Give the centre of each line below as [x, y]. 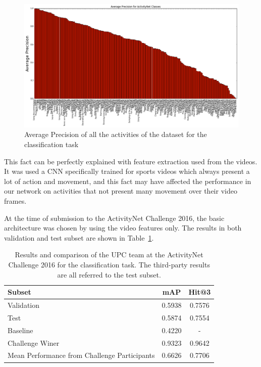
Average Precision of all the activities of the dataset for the [116, 134]
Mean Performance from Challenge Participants [81, 355]
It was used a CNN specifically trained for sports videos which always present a [127, 171]
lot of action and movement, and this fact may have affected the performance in [128, 181]
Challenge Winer [34, 342]
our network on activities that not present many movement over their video [121, 191]
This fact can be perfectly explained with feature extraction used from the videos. [131, 161]
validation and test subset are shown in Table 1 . [79, 237]
